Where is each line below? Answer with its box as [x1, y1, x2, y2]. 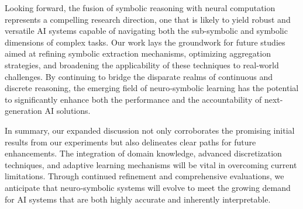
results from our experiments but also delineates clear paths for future [5, 135, 256, 148]
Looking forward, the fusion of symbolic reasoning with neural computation [5, 2, 276, 13]
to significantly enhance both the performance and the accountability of [5, 93, 262, 105]
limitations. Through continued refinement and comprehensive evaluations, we [5, 170, 284, 182]
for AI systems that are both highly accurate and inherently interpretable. [5, 193, 271, 205]
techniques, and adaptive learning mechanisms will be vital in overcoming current [5, 158, 297, 170]
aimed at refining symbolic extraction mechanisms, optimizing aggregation [5, 47, 271, 60]
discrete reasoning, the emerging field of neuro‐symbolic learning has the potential [5, 82, 299, 94]
